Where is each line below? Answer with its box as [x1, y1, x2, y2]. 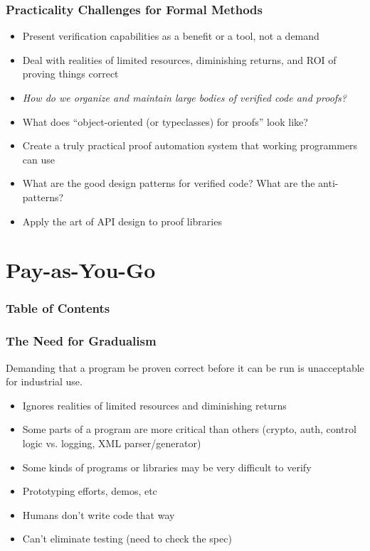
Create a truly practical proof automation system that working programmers [22, 138, 358, 153]
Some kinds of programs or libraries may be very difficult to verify [22, 459, 312, 474]
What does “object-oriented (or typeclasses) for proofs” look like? [22, 114, 308, 129]
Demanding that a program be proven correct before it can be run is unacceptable [6, 360, 364, 375]
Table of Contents [6, 299, 110, 317]
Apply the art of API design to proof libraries [22, 213, 222, 228]
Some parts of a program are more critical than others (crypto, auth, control [22, 422, 356, 437]
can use [22, 151, 55, 166]
